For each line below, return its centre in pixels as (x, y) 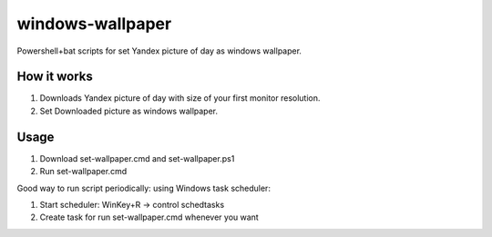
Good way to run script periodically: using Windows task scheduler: (143, 188)
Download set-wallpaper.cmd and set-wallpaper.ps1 (137, 158)
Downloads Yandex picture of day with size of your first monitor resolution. (180, 98)
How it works (55, 77)
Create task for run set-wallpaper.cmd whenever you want (149, 217)
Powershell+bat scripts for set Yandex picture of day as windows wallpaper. (159, 51)
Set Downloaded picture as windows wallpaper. (129, 111)
